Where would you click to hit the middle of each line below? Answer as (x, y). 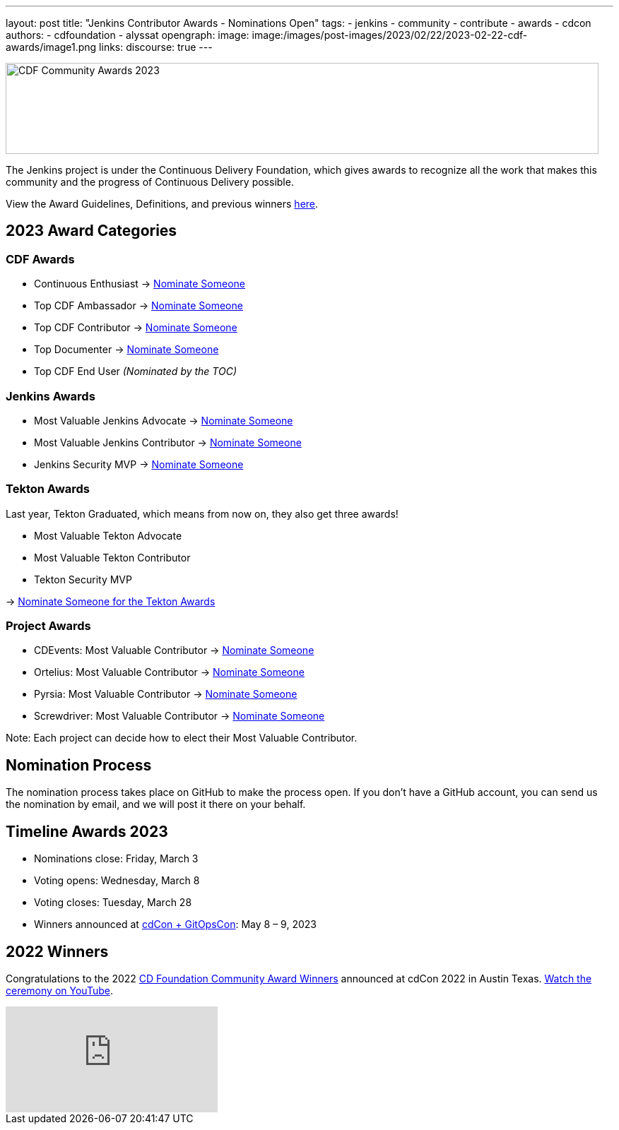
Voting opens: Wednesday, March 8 (117, 881)
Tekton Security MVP (83, 579)
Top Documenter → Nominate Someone (126, 350)
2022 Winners (57, 951)
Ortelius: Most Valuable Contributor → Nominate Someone (169, 672)
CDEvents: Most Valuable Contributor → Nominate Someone (174, 650)
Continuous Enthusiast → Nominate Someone (140, 284)
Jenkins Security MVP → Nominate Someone (139, 464)
